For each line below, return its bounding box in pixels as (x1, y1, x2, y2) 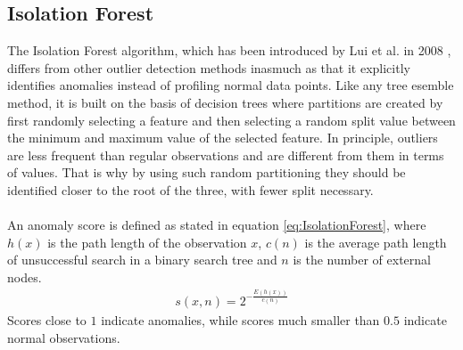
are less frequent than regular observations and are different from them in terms (7, 145, 444, 164)
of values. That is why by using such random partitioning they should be (7, 163, 406, 182)
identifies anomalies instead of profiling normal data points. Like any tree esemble (7, 76, 454, 94)
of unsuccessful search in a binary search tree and (7, 250, 277, 269)
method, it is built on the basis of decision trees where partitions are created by (7, 93, 443, 111)
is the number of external (293, 250, 431, 269)
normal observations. (7, 328, 120, 346)
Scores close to (7, 311, 87, 330)
